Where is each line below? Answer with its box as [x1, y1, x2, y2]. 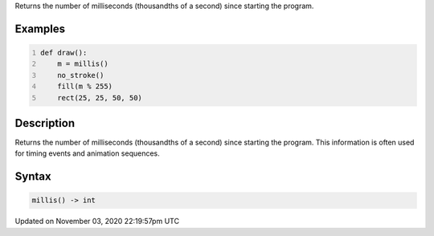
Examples [14, 22, 66, 35]
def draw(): [40, 48, 88, 57]
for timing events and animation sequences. [14, 149, 160, 158]
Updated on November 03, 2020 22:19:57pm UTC [14, 217, 180, 226]
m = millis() [57, 59, 108, 68]
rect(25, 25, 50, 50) [57, 93, 142, 102]
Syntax [14, 169, 51, 184]
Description [14, 116, 76, 130]
